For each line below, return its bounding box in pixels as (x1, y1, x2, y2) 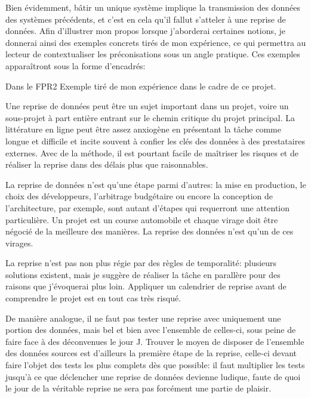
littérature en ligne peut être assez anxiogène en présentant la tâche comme (5, 123, 281, 135)
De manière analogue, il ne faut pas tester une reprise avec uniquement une (5, 311, 281, 324)
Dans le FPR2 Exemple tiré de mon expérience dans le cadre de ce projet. (5, 79, 276, 92)
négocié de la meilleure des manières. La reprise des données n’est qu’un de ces (5, 225, 294, 237)
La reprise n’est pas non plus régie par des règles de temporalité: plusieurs (5, 257, 277, 269)
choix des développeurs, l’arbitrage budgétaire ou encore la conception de (5, 190, 273, 202)
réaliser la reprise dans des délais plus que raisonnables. (5, 158, 208, 171)
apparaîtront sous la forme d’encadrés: (5, 59, 146, 72)
